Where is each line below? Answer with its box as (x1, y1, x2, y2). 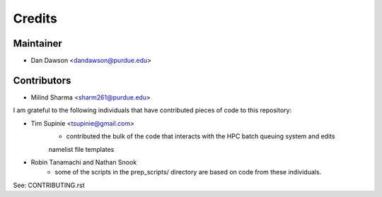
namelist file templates (48, 145, 115, 153)
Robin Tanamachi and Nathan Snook (30, 157, 137, 166)
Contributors (13, 74, 71, 86)
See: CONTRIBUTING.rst (13, 181, 85, 189)
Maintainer (13, 37, 63, 49)
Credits (13, 11, 58, 26)
